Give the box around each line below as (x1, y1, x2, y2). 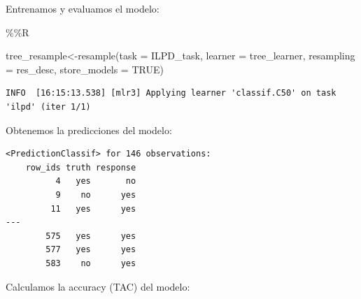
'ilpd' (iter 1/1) (6, 101, 91, 112)
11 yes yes (50, 203, 136, 214)
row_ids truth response (25, 162, 136, 173)
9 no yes (55, 189, 136, 200)
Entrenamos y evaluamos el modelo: (6, 1, 160, 15)
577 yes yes (45, 245, 136, 255)
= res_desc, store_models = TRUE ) (6, 61, 164, 76)
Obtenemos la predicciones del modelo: (6, 122, 172, 137)
